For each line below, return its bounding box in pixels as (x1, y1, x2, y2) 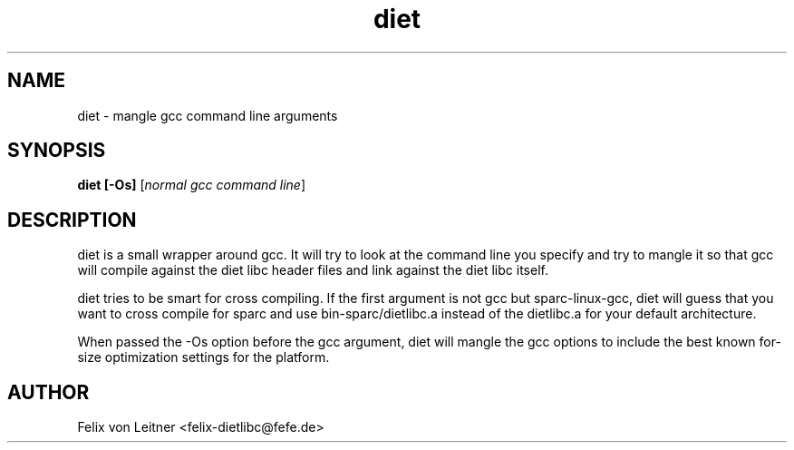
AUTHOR (7, 380, 90, 404)
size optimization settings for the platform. (77, 349, 330, 366)
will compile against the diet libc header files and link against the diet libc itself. (77, 262, 548, 279)
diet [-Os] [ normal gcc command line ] (77, 177, 306, 193)
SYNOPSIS (7, 139, 106, 162)
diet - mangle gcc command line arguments (77, 107, 338, 123)
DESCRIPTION (7, 208, 137, 231)
